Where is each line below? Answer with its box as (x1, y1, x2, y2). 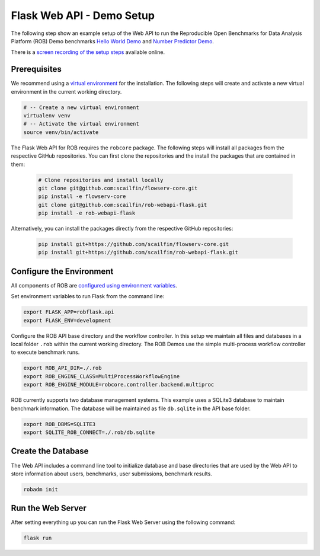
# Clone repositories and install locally (38, 177, 164, 183)
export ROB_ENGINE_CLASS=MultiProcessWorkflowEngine (23, 373, 180, 379)
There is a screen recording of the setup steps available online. (11, 49, 165, 56)
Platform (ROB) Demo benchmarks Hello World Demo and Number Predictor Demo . (11, 37, 215, 44)
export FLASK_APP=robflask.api (23, 309, 115, 315)
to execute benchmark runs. (11, 349, 80, 356)
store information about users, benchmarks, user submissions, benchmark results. (11, 470, 213, 477)
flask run (23, 535, 52, 542)
